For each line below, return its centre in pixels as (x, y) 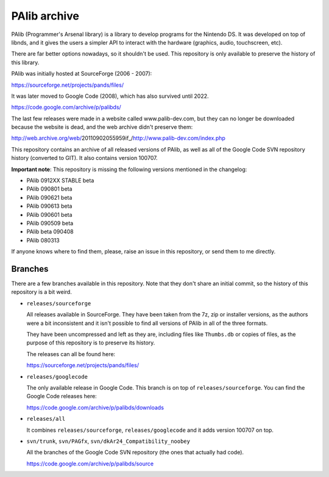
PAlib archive (45, 16)
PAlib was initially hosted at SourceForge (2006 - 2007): (82, 74)
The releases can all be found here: (71, 354)
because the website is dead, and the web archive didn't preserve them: (102, 127)
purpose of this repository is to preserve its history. (91, 343)
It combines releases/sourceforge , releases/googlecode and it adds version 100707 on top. (150, 430)
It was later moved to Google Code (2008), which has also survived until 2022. (110, 96)
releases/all (46, 419)
